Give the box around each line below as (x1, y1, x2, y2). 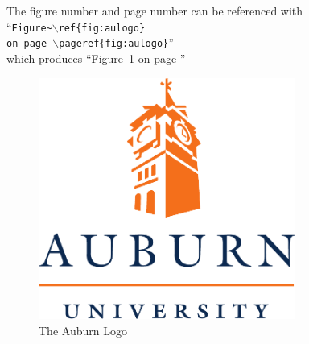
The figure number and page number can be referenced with (6, 2, 303, 19)
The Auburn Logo (39, 321, 127, 338)
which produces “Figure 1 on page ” (6, 49, 186, 66)
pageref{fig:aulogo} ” (59, 34, 174, 51)
